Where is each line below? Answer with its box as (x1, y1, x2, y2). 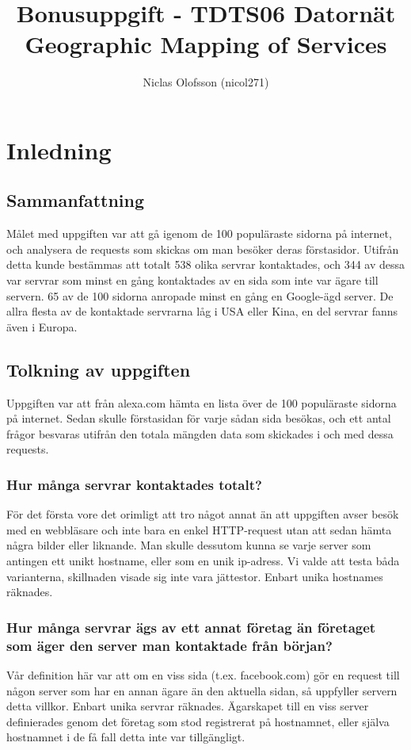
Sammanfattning (6, 188, 145, 212)
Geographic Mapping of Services (25, 28, 387, 60)
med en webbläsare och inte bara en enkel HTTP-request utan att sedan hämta (6, 521, 392, 538)
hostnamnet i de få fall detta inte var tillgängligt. (6, 729, 245, 745)
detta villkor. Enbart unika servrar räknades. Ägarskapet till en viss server (6, 698, 369, 714)
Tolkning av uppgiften (6, 357, 191, 381)
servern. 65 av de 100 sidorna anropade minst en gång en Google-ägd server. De (6, 287, 394, 304)
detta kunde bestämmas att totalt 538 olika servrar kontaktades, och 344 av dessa (6, 256, 405, 273)
